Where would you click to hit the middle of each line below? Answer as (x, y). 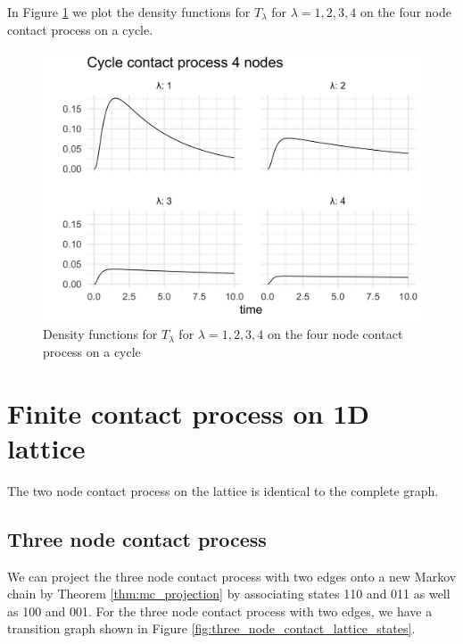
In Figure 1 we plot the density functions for (129, 12)
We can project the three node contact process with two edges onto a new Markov (232, 576)
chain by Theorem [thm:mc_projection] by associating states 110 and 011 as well (229, 594)
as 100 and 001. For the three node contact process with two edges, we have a (220, 611)
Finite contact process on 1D (189, 413)
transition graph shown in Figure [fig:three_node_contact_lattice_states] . (211, 628)
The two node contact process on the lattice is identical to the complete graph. (223, 490)
